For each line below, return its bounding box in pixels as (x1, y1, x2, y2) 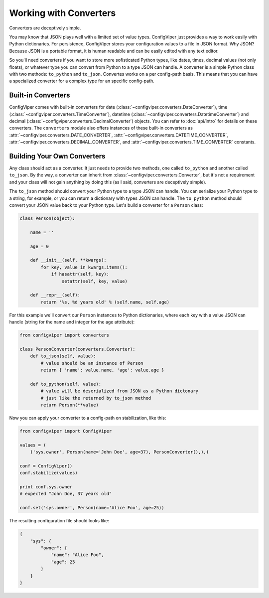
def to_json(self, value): (30, 353, 97, 359)
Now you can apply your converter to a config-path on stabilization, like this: (9, 415, 166, 421)
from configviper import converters (19, 332, 110, 338)
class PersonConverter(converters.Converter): (19, 346, 135, 352)
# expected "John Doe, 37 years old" (19, 491, 112, 497)
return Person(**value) (40, 402, 99, 408)
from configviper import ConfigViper (19, 428, 112, 434)
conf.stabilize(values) (19, 470, 78, 476)
